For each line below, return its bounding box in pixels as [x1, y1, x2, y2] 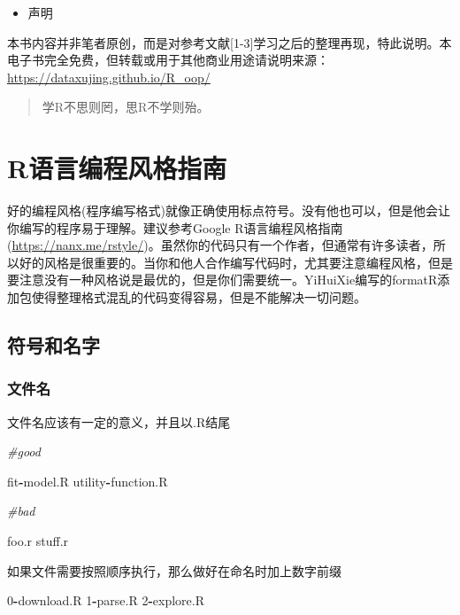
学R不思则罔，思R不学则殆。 [42, 97, 210, 116]
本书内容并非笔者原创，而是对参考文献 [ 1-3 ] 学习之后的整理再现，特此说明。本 [7, 33, 452, 51]
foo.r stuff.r [7, 532, 69, 550]
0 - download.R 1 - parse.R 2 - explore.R [7, 591, 205, 610]
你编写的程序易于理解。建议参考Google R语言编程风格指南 [7, 218, 343, 237]
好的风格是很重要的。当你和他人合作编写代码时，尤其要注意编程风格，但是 [19, 253, 453, 271]
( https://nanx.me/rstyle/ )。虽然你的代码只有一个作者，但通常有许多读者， [7, 236, 433, 254]
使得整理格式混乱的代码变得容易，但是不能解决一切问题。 [31, 288, 366, 307]
